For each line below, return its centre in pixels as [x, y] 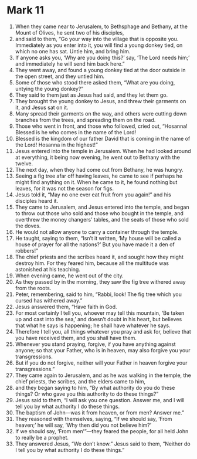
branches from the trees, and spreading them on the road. [85, 120]
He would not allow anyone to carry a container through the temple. [97, 232]
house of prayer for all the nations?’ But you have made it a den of [95, 244]
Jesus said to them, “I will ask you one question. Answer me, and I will [100, 400]
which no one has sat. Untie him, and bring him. [73, 51]
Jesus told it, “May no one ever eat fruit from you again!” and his [93, 195]
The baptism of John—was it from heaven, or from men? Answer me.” [99, 412]
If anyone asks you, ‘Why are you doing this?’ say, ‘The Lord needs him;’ [102, 57]
